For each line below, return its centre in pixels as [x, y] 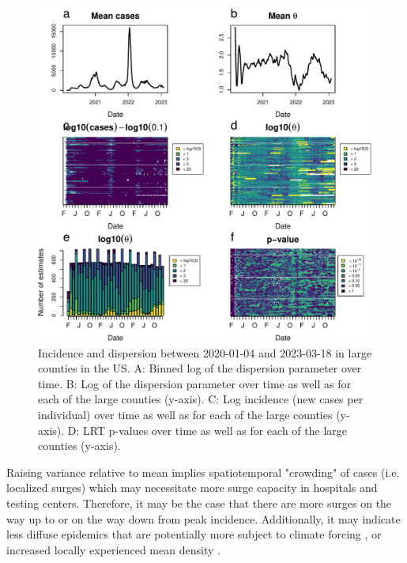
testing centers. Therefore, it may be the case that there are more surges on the [199, 503]
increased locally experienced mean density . [113, 549]
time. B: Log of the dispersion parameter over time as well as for [194, 383]
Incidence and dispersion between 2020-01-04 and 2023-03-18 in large [205, 352]
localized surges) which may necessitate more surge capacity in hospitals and [192, 487]
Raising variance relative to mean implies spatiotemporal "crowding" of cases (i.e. [203, 472]
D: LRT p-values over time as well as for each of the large [207, 430]
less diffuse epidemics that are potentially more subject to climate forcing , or [194, 534]
